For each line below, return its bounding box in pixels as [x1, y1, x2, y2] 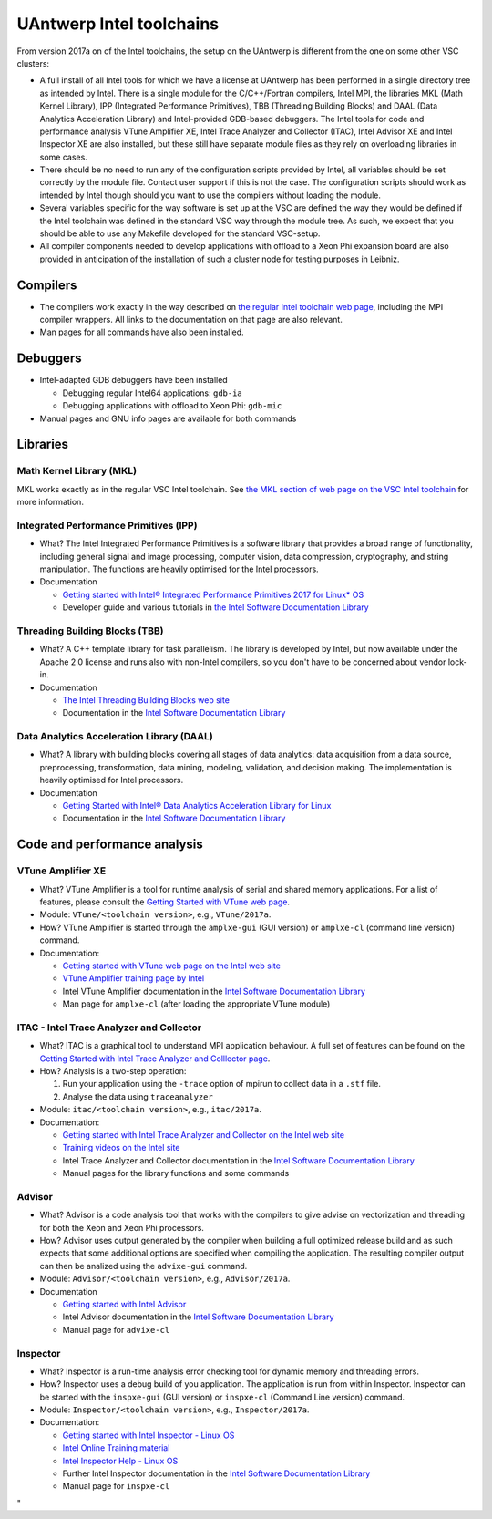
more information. [16, 497, 84, 508]
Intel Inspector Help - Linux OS [62, 1455, 179, 1466]
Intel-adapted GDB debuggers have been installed [39, 375, 228, 386]
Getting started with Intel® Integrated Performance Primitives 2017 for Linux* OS [62, 589, 364, 600]
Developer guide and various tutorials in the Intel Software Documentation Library [62, 602, 369, 613]
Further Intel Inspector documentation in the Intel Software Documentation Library [62, 1468, 371, 1479]
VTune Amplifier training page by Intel [62, 973, 205, 984]
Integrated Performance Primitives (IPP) [16, 519, 198, 532]
